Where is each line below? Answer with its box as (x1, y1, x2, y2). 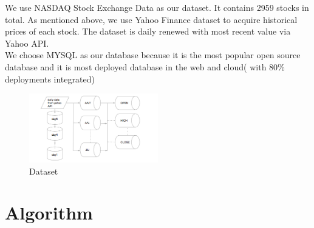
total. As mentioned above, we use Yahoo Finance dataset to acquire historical (5, 13, 298, 25)
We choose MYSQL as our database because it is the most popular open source (5, 49, 301, 61)
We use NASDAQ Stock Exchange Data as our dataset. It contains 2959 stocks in (5, 1, 309, 13)
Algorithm (5, 200, 93, 225)
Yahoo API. (5, 36, 49, 49)
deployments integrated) (5, 72, 95, 85)
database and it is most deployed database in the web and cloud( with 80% (5, 60, 285, 73)
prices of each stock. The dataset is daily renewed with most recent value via (5, 25, 291, 38)
